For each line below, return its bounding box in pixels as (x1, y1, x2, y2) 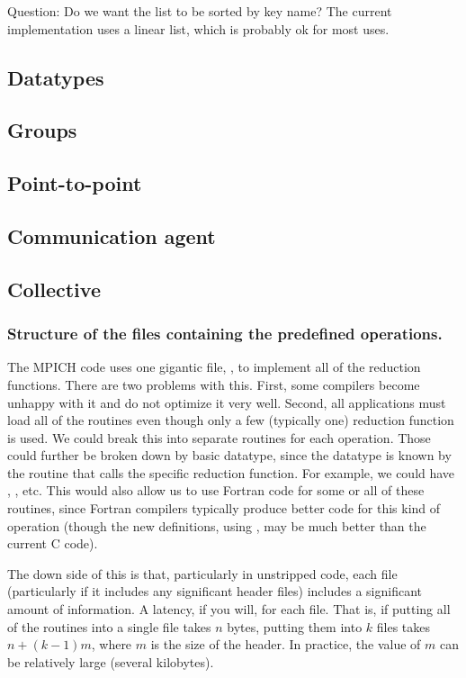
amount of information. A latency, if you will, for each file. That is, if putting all (7, 600, 451, 619)
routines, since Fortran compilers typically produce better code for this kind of (7, 499, 441, 518)
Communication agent (7, 221, 216, 249)
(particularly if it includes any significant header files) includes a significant (7, 582, 422, 601)
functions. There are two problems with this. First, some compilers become (7, 375, 420, 393)
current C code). (7, 534, 98, 553)
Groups (7, 116, 77, 144)
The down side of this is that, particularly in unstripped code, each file (7, 564, 398, 583)
